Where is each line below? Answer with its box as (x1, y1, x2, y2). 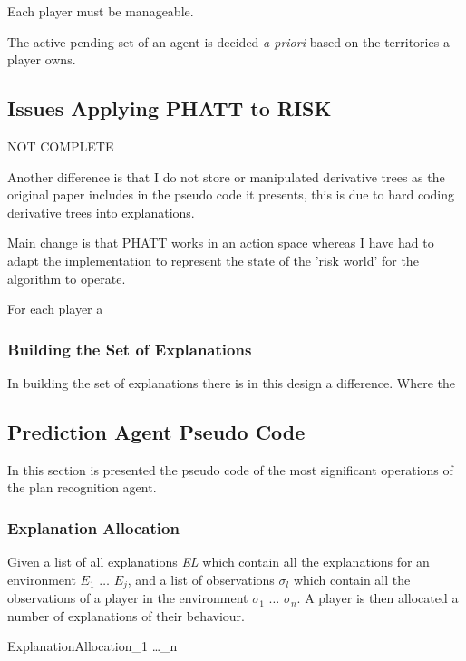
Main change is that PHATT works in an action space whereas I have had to (7, 233, 434, 252)
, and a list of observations (127, 569, 275, 588)
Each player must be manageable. (7, 2, 194, 20)
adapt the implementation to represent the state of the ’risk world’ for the (7, 250, 419, 269)
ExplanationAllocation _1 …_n (7, 637, 178, 656)
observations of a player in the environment (7, 588, 248, 608)
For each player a (7, 299, 103, 318)
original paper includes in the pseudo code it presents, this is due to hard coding (7, 185, 454, 204)
